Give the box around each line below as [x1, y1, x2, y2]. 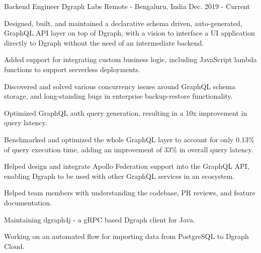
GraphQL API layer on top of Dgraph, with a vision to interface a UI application [4, 28, 255, 38]
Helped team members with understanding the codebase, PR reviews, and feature [4, 187, 255, 198]
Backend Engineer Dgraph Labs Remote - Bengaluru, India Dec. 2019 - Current [4, 1, 250, 11]
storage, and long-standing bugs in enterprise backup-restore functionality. [4, 91, 233, 101]
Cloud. [4, 240, 25, 251]
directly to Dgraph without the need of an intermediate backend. [4, 37, 204, 48]
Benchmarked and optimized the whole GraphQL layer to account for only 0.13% [4, 134, 254, 144]
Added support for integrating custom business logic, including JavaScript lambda [4, 54, 257, 65]
